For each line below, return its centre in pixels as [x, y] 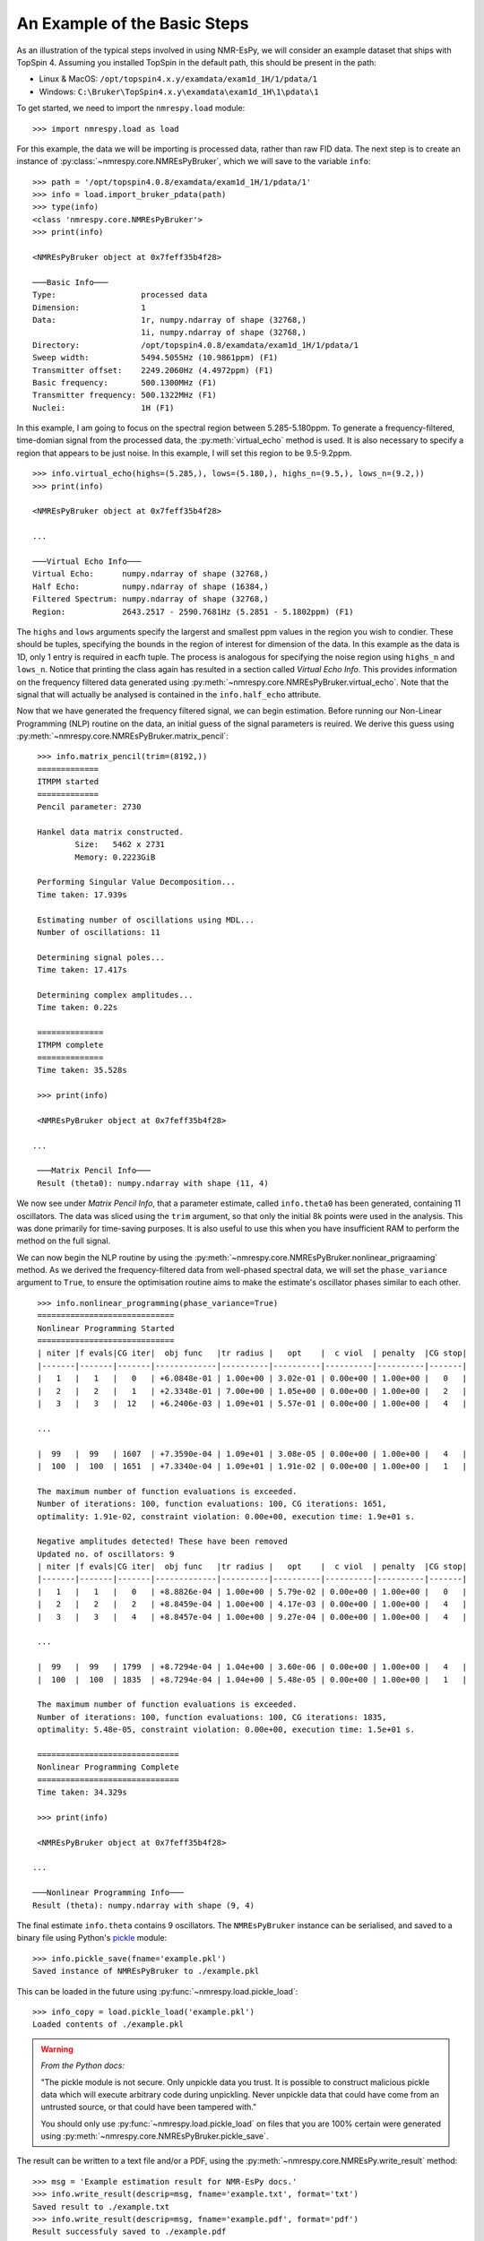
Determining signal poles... [101, 957]
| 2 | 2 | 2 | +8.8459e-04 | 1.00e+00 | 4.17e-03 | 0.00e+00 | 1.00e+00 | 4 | [252, 1604]
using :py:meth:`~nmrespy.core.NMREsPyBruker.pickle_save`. [155, 2136]
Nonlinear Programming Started [106, 1328]
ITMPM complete [70, 1045]
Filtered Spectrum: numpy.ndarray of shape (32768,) [151, 599]
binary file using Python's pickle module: [92, 1938]
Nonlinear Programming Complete [108, 1767]
